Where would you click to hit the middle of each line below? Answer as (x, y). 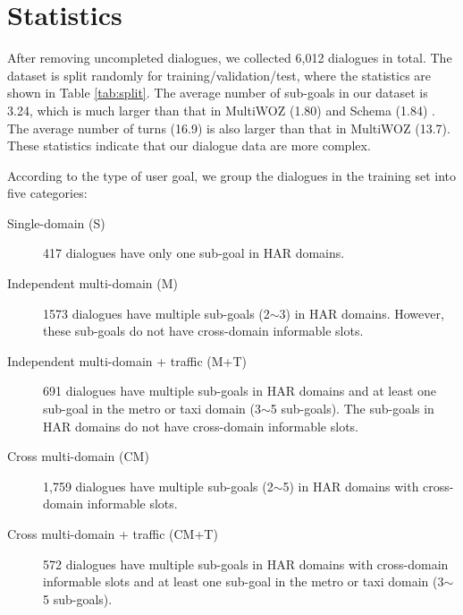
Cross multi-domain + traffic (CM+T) (113, 534)
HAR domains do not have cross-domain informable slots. (201, 426)
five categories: (47, 193)
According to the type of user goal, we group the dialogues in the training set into (232, 175)
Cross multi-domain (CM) (78, 456)
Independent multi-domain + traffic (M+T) (127, 360)
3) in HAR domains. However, (362, 313)
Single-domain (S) (56, 222)
